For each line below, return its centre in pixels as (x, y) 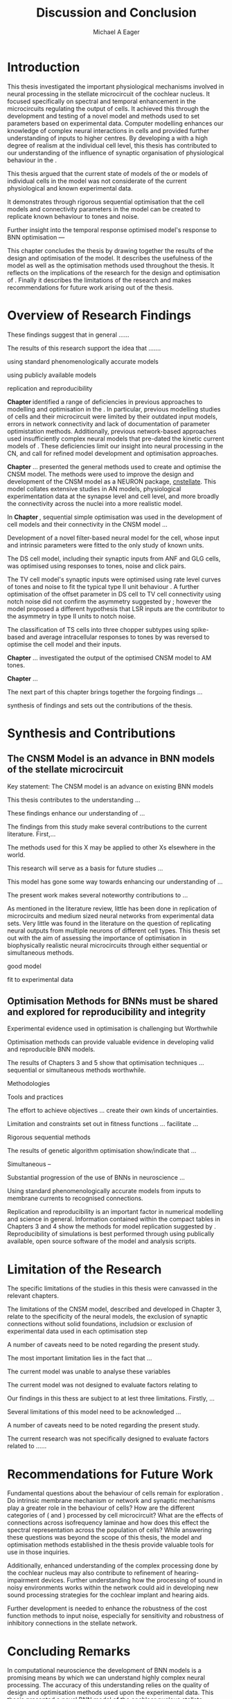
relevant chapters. (33, 1296)
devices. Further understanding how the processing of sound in (132, 1581)
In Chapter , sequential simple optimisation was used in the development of (115, 517)
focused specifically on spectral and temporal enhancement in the (101, 101)
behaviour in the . (32, 160)
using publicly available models (52, 375)
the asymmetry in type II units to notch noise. (72, 616)
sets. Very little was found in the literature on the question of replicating (109, 923)
